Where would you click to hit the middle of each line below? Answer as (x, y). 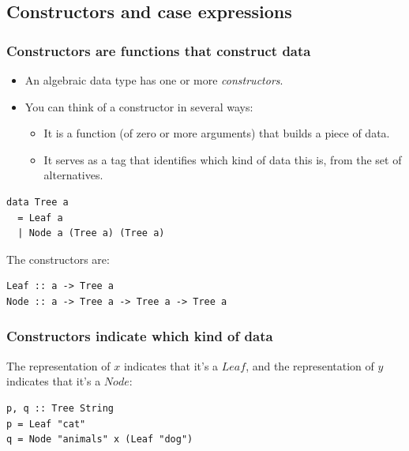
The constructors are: (58, 259)
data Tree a (38, 202)
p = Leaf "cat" (46, 424)
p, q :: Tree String (60, 408)
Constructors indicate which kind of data (140, 336)
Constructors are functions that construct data (159, 50)
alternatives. (73, 175)
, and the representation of (310, 365)
